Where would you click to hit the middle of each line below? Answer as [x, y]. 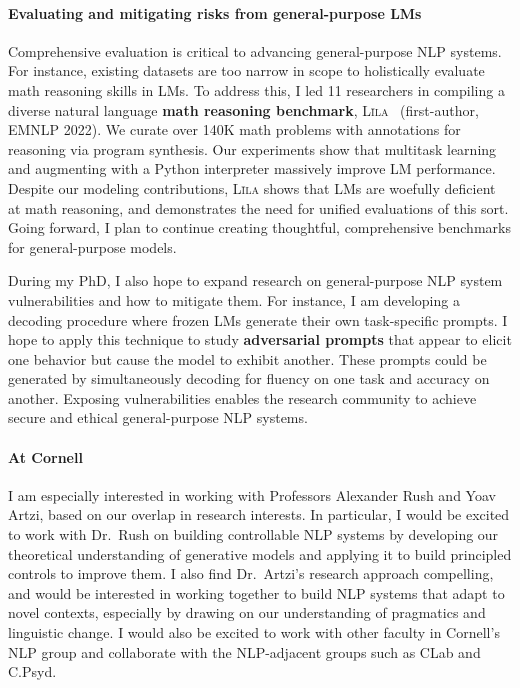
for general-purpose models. [92, 246]
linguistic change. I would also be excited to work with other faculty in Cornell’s [254, 632]
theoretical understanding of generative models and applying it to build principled [260, 553]
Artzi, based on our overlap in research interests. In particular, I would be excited [259, 514]
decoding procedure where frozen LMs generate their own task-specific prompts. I [258, 319]
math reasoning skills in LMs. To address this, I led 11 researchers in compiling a [256, 89]
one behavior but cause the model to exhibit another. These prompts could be [247, 358]
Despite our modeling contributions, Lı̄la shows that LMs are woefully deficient [252, 187]
